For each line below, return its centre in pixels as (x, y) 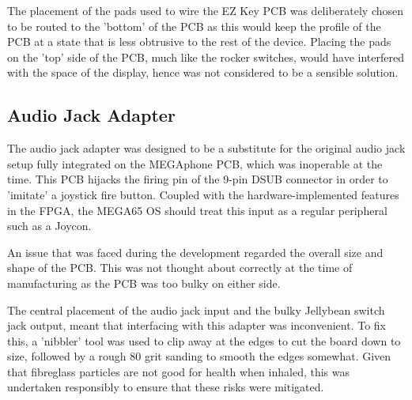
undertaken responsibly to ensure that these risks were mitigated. (166, 387)
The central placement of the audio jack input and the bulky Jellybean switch (196, 309)
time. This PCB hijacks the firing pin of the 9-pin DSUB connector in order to (198, 179)
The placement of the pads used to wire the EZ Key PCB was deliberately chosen (206, 10)
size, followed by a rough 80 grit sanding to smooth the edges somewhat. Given (199, 356)
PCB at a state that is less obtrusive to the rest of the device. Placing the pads (199, 42)
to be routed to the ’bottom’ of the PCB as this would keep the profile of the (194, 26)
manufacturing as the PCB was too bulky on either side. (144, 283)
